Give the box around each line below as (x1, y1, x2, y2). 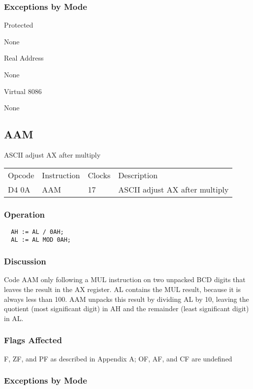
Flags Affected (4, 334, 62, 346)
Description (118, 169, 158, 181)
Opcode (8, 169, 34, 181)
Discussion (4, 255, 46, 267)
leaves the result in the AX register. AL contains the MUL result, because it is (4, 284, 241, 294)
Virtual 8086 (4, 86, 42, 96)
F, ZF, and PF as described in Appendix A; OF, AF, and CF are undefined (4, 353, 232, 363)
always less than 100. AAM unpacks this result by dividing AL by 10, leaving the (4, 293, 249, 304)
